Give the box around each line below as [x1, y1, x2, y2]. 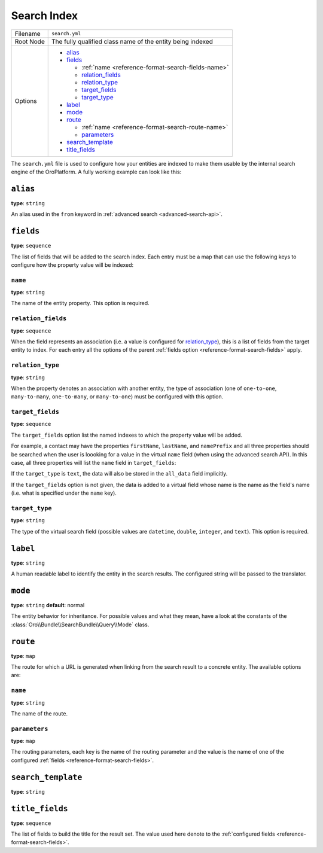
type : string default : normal [11, 601, 85, 608]
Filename [14, 29, 41, 38]
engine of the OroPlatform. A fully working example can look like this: [11, 168, 182, 175]
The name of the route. [11, 709, 68, 717]
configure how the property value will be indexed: [11, 261, 134, 269]
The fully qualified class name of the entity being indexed [51, 37, 214, 45]
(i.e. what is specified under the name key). [11, 489, 117, 496]
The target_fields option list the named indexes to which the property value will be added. [11, 431, 242, 438]
